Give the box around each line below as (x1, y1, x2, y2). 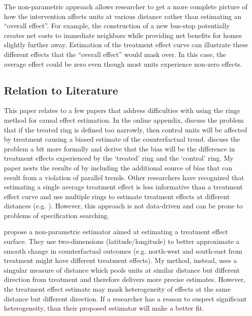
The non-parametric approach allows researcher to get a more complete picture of (4, 1, 248, 11)
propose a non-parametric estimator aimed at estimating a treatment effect (4, 226, 228, 237)
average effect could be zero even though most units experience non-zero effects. (4, 58, 242, 69)
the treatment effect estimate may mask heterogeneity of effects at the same (4, 284, 231, 294)
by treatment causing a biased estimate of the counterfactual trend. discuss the (4, 134, 240, 144)
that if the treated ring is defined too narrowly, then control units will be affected (4, 124, 247, 134)
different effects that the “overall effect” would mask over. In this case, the (4, 49, 226, 59)
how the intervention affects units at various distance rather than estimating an (4, 11, 242, 21)
